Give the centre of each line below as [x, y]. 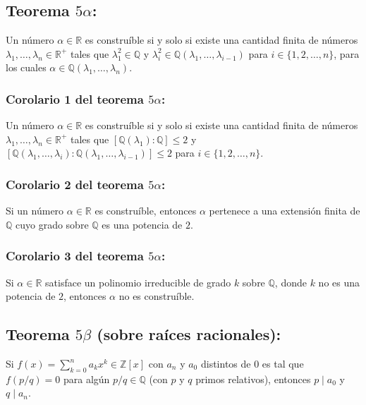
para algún [86, 379]
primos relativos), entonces [253, 379]
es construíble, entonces [146, 211]
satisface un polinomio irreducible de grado [138, 282]
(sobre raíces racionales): [189, 334]
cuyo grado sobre [52, 224]
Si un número [35, 211]
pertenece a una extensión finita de [285, 211]
